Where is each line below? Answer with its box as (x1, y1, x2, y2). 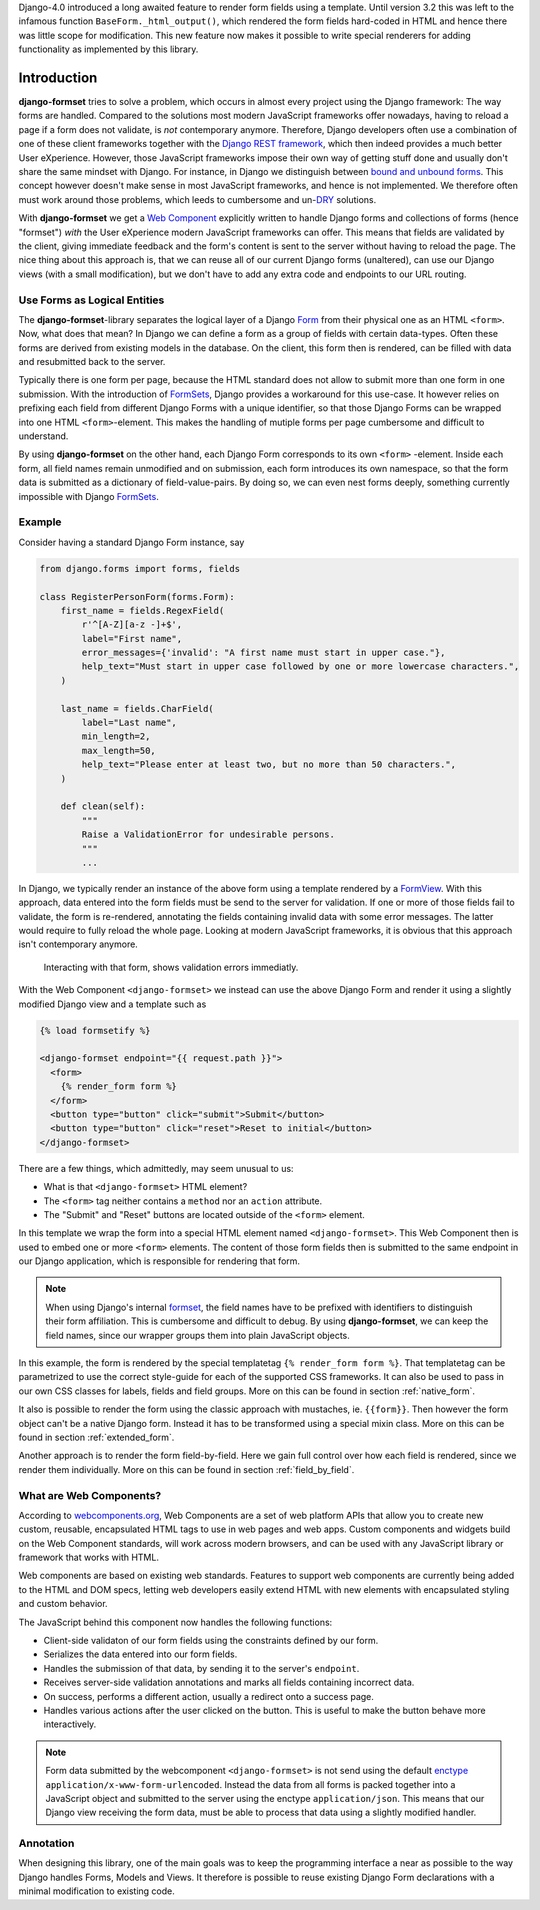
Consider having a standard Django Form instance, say (18, 536, 245, 548)
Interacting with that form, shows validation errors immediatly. (43, 961, 299, 973)
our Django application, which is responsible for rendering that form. (18, 1255, 300, 1267)
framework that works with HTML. (18, 1551, 160, 1564)
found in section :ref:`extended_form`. (18, 1431, 175, 1443)
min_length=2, (81, 731, 151, 742)
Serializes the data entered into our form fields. (43, 1648, 238, 1660)
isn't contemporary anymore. (18, 938, 139, 950)
